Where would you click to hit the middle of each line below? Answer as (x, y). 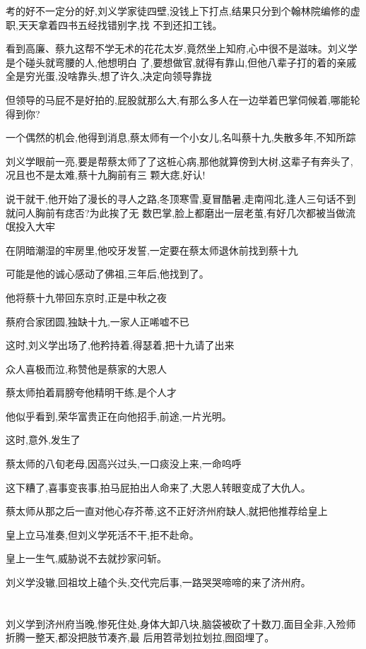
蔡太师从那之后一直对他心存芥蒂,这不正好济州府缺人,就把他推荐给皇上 (167, 511)
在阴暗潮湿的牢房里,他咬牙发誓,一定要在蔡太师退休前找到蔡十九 (152, 250)
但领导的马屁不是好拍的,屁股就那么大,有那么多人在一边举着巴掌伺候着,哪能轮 (183, 99)
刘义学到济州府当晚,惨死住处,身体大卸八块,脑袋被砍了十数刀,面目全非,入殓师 (181, 623)
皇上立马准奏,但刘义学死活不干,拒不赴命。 (102, 534)
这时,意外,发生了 (43, 440)
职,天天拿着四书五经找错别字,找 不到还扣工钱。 (114, 24)
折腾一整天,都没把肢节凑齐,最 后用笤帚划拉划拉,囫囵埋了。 (140, 637)
